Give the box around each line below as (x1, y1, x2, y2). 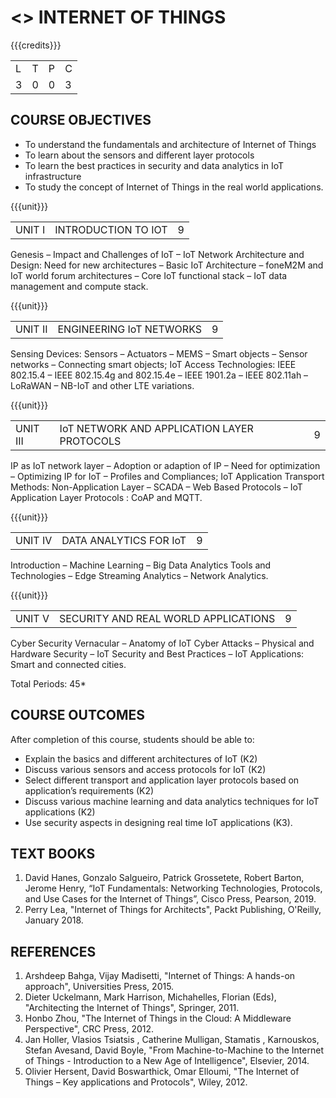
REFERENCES (10, 943, 97, 960)
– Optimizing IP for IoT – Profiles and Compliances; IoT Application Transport (10, 470, 325, 482)
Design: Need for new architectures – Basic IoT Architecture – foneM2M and (10, 259, 324, 271)
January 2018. (24, 914, 84, 926)
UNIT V (15, 611, 50, 625)
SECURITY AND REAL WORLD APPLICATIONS (58, 611, 276, 625)
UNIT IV (15, 533, 53, 547)
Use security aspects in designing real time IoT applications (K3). (24, 816, 293, 828)
